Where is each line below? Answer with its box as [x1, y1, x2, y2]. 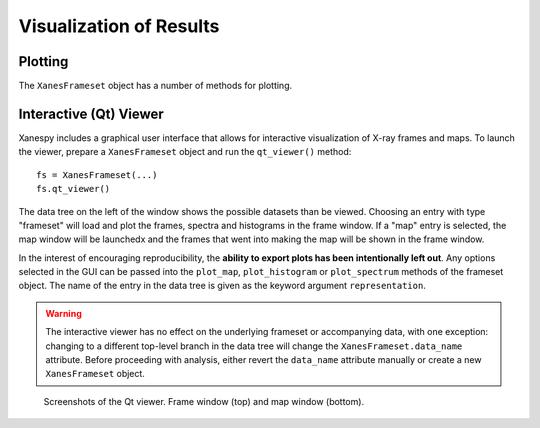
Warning [45, 307, 82, 319]
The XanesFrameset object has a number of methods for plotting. [18, 80, 293, 92]
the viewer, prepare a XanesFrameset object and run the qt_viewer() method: [18, 146, 352, 158]
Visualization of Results [18, 15, 220, 37]
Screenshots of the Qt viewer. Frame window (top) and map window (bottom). [43, 395, 365, 407]
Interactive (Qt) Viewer [18, 105, 164, 122]
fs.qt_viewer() [36, 183, 111, 195]
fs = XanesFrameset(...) [36, 169, 158, 180]
